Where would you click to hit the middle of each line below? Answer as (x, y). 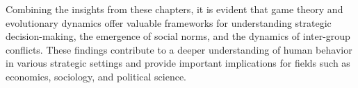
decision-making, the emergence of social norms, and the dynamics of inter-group (178, 36)
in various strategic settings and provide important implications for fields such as (178, 63)
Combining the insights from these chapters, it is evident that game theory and (174, 9)
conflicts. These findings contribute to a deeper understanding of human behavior (179, 49)
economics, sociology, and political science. (96, 76)
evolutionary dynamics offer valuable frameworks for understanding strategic (169, 22)
